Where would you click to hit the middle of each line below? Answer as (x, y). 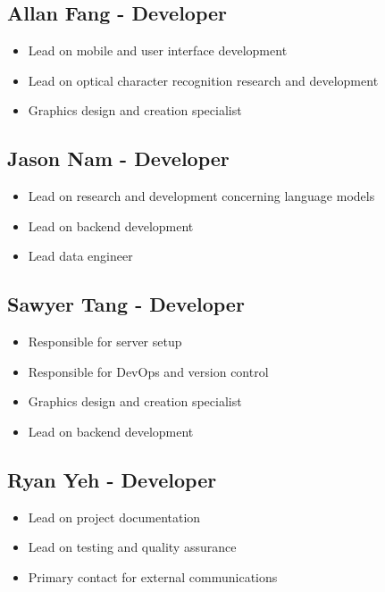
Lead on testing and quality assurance (132, 547)
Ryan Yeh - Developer (112, 479)
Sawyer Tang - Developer (126, 304)
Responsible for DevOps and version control (148, 371)
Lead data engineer (80, 256)
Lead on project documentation (114, 517)
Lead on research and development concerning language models (201, 196)
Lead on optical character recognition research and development (203, 80)
